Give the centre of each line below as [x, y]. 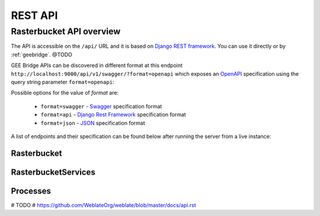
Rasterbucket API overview [66, 31]
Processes [31, 191]
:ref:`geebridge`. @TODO [41, 54]
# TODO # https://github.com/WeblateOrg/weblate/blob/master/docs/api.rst [103, 205]
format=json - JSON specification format [93, 123]
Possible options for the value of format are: [65, 93]
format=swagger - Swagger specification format [101, 106]
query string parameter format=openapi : [63, 82]
